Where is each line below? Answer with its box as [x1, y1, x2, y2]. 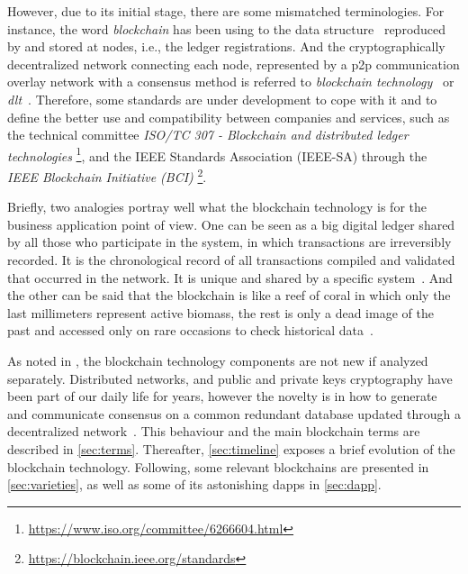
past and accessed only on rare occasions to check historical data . [7, 321, 373, 340]
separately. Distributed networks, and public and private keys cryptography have [7, 369, 453, 387]
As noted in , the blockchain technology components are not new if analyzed [7, 351, 428, 369]
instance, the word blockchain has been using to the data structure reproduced [7, 19, 446, 38]
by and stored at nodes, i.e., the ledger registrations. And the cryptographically [7, 37, 445, 56]
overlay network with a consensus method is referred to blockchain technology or [7, 72, 454, 91]
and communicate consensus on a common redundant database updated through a [7, 404, 462, 423]
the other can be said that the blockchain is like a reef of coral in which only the [7, 286, 451, 305]
